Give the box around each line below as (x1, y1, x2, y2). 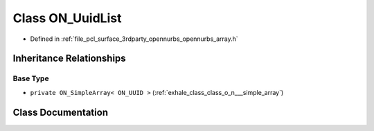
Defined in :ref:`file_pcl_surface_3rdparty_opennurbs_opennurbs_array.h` (30, 35, 238, 43)
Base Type (12, 73, 49, 83)
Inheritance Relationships (12, 53, 126, 64)
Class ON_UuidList (12, 10, 122, 26)
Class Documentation (12, 106, 109, 118)
